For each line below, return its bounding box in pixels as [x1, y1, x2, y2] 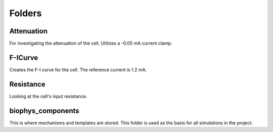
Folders [9, 8, 42, 19]
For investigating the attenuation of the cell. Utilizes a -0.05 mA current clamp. [9, 40, 172, 47]
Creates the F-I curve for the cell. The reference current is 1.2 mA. [9, 66, 147, 73]
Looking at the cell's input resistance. [9, 93, 87, 99]
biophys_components [9, 106, 79, 115]
